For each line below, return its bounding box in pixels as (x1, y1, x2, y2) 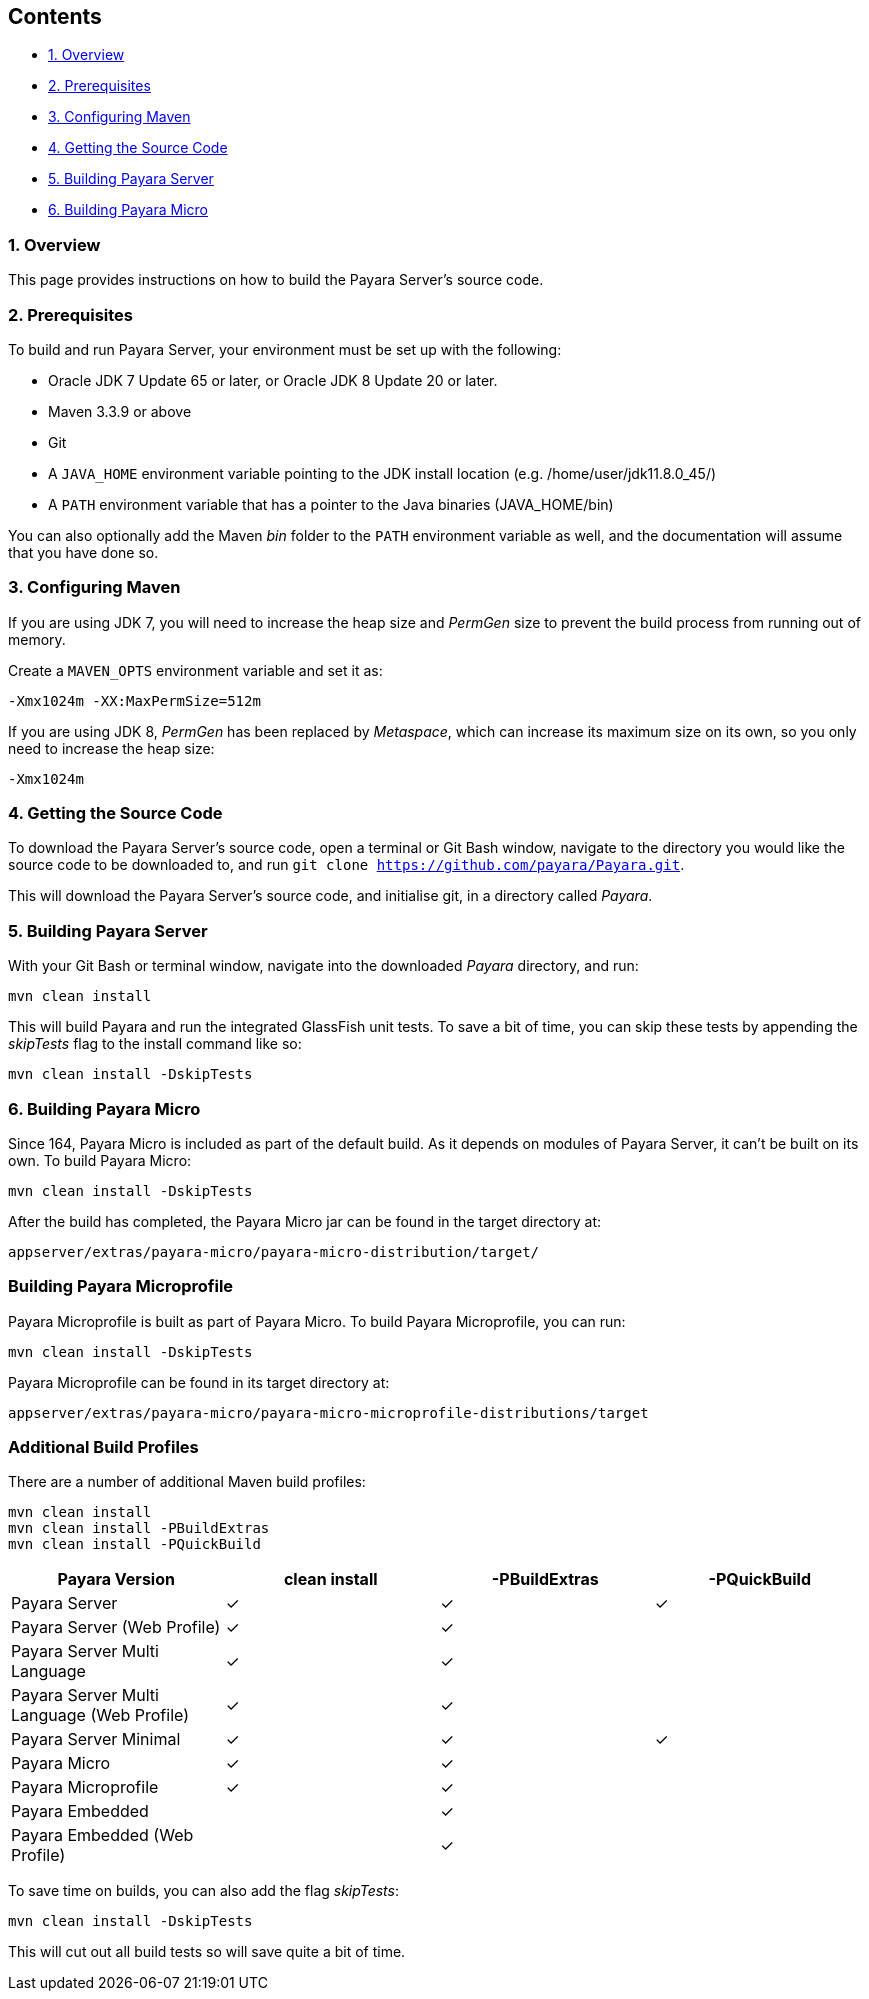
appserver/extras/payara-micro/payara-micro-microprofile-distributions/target (8, 1404, 649, 1421)
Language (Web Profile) (11, 1705, 190, 1726)
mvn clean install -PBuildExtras (8, 1520, 270, 1537)
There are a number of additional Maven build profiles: (8, 1473, 366, 1491)
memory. (8, 630, 66, 648)
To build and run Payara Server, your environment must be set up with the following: (8, 340, 562, 358)
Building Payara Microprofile (8, 1276, 234, 1297)
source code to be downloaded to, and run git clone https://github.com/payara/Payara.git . (8, 856, 685, 874)
